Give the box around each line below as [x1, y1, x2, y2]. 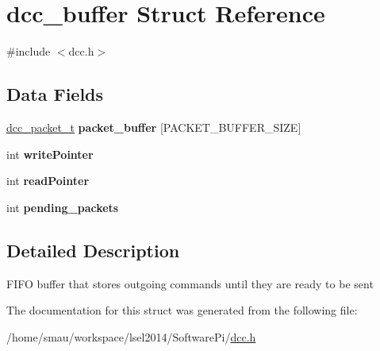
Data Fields [6, 82, 104, 106]
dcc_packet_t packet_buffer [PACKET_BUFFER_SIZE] [6, 118, 301, 135]
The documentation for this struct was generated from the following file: [6, 302, 358, 318]
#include [6, 43, 51, 60]
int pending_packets [6, 199, 119, 215]
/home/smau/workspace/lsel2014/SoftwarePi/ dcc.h [6, 328, 256, 345]
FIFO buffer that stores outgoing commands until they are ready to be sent [6, 275, 374, 291]
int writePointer [6, 145, 94, 162]
